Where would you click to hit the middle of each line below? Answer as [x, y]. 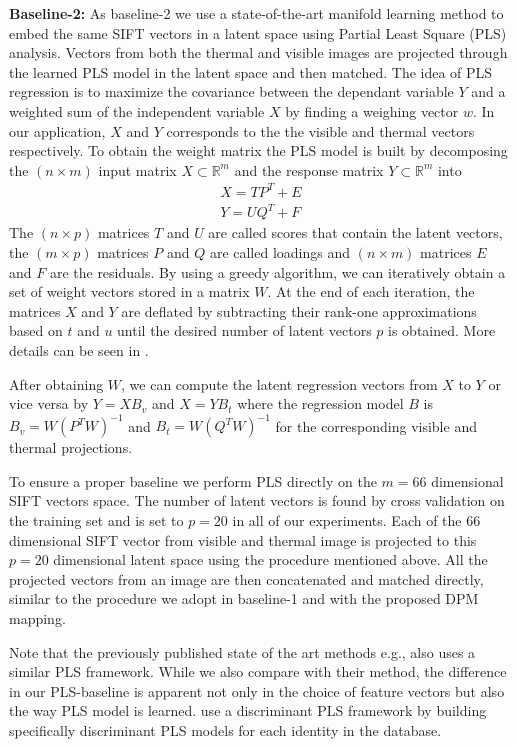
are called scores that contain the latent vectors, [355, 232]
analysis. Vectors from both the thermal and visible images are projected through [258, 52]
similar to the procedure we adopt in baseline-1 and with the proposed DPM [244, 598]
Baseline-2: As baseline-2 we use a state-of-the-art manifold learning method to [256, 13]
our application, [57, 130]
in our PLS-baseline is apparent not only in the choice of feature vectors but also [257, 690]
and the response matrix [309, 169]
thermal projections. [71, 447]
